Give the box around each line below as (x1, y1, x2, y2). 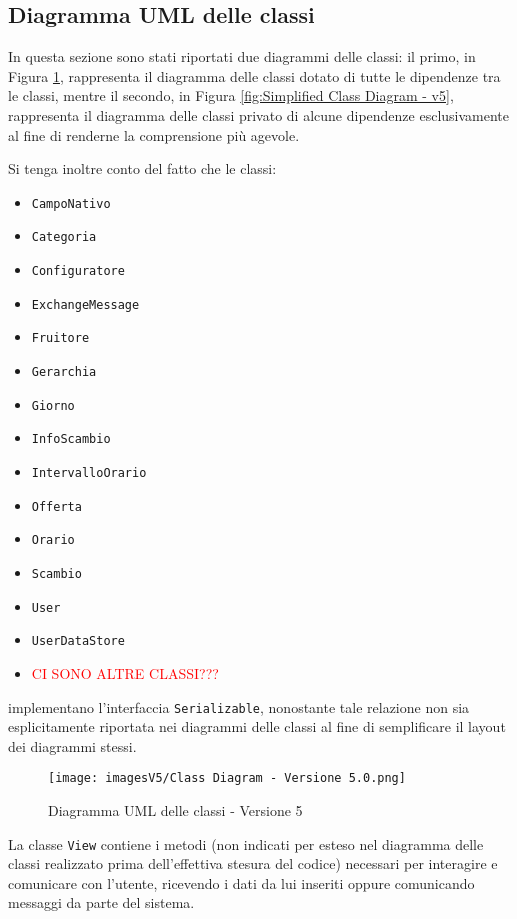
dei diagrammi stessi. (8, 735, 137, 756)
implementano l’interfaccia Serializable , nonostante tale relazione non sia (8, 696, 470, 717)
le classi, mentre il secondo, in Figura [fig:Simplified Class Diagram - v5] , (8, 85, 454, 106)
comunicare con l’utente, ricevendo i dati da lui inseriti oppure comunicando (8, 872, 475, 893)
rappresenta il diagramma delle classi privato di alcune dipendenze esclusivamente (8, 104, 510, 125)
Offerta (31, 499, 82, 514)
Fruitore (31, 331, 90, 346)
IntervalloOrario (31, 466, 147, 481)
